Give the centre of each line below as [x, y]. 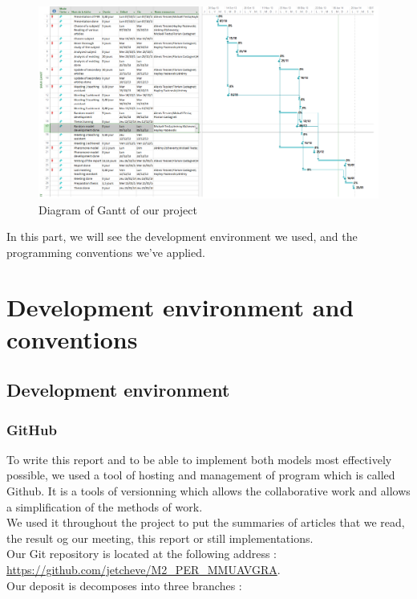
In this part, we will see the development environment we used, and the [182, 236]
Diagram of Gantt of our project [118, 209]
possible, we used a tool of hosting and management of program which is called [201, 475]
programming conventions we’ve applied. [106, 252]
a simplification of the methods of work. [105, 506]
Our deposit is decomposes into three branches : [124, 585]
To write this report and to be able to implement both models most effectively [199, 459]
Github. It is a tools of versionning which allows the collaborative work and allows [208, 491]
